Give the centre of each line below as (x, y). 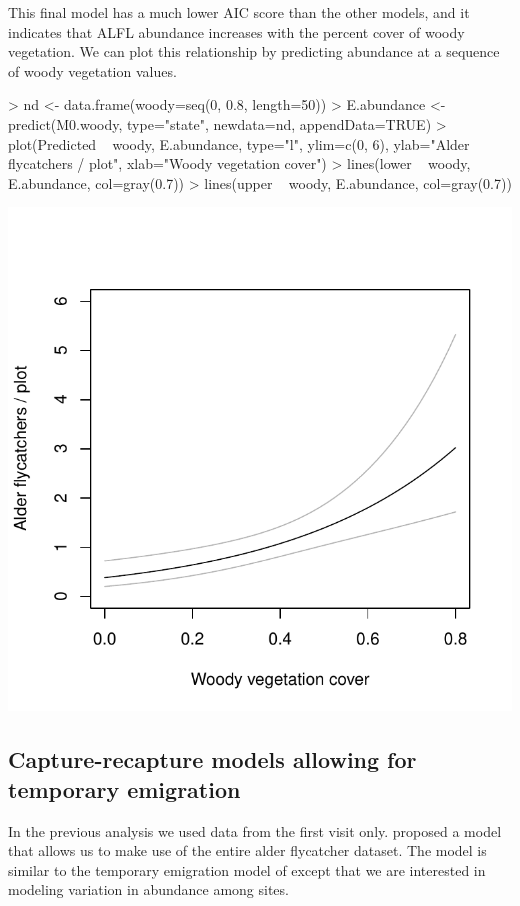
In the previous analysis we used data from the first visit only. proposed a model (255, 830)
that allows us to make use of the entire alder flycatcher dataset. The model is (247, 850)
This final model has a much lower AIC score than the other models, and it (239, 12)
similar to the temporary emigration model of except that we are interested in (247, 869)
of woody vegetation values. (92, 70)
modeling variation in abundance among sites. (148, 889)
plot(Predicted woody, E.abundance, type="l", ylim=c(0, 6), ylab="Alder (239, 143)
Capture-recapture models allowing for (212, 759)
